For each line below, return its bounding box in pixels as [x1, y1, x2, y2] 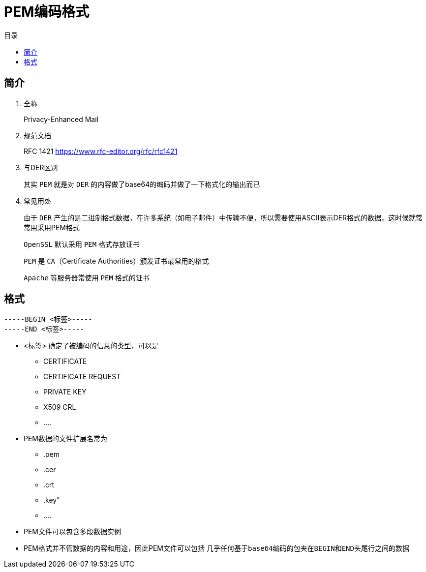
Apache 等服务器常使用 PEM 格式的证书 [24, 273, 150, 282]
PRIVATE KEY [43, 388, 87, 396]
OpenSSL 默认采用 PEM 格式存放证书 [24, 240, 140, 248]
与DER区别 [24, 163, 58, 172]
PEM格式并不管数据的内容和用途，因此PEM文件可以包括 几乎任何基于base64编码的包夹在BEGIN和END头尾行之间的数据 [24, 544, 409, 553]
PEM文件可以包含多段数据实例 [24, 527, 122, 536]
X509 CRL [43, 403, 76, 412]
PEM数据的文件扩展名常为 [24, 434, 108, 443]
